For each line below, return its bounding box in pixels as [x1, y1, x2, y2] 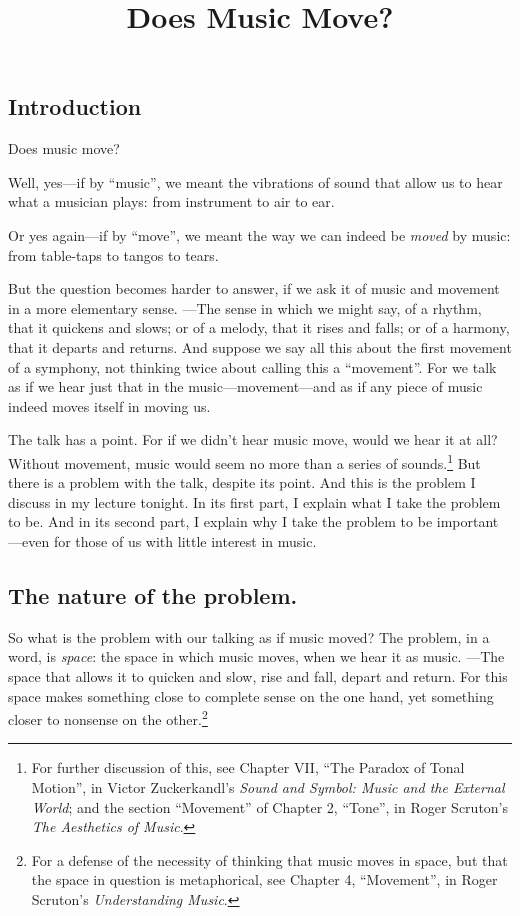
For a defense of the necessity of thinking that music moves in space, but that [31, 849, 508, 870]
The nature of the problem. [8, 579, 298, 610]
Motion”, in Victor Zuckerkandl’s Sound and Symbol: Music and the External [31, 776, 505, 797]
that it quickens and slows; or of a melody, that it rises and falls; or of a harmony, [8, 317, 510, 338]
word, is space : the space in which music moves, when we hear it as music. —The [8, 646, 505, 667]
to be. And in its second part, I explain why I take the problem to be [8, 511, 433, 532]
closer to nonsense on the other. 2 [8, 706, 208, 729]
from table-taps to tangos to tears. [8, 244, 219, 265]
